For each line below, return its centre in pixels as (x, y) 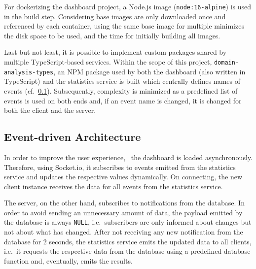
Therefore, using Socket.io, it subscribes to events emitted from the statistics (120, 167)
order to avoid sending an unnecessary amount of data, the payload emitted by (123, 212)
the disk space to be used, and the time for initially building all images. (112, 35)
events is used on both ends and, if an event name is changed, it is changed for (123, 100)
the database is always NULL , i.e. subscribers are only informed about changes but (128, 222)
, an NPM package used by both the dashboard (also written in (149, 71)
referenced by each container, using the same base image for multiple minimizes (124, 26)
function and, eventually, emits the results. (68, 260)
